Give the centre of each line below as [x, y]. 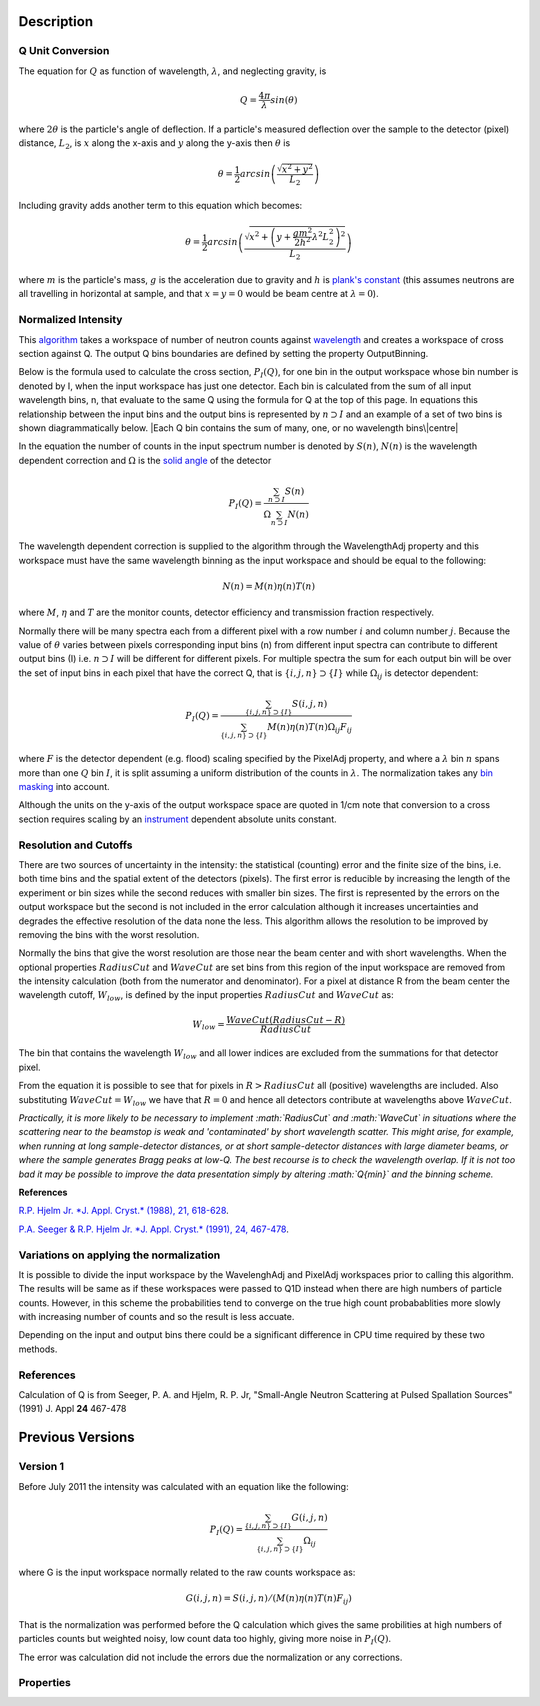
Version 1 [41, 1467]
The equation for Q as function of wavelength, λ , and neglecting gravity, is [172, 71]
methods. [38, 1349]
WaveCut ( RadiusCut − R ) [285, 1019]
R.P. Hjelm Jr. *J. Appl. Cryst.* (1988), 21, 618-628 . [123, 1211]
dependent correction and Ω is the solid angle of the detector [145, 460]
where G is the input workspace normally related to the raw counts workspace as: [187, 1572]
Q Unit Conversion [64, 51]
